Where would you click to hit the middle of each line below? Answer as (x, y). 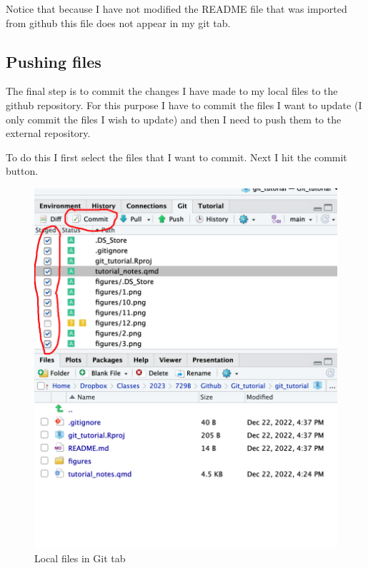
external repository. (48, 133)
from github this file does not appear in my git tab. (118, 22)
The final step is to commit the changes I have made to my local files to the (172, 91)
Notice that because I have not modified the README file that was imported (176, 9)
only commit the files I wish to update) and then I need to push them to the (174, 119)
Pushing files (54, 61)
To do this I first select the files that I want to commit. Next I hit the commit (176, 157)
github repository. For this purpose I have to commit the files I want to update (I (184, 105)
